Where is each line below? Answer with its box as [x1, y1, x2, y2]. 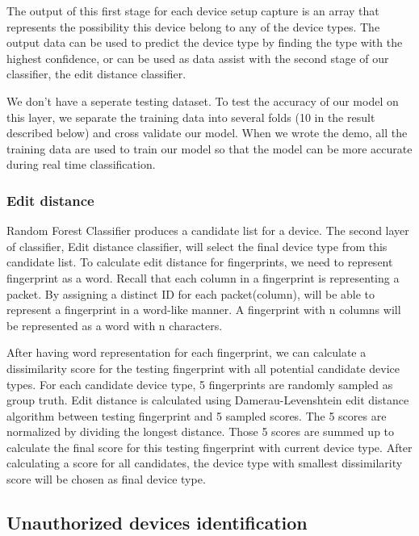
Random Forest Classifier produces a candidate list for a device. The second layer [6, 222, 409, 239]
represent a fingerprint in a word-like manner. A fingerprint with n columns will [6, 301, 401, 318]
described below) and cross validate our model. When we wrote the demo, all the [6, 124, 408, 141]
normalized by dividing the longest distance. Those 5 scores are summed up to [6, 423, 395, 440]
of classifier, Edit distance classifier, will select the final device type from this [6, 237, 388, 254]
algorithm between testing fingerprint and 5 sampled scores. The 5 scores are [6, 407, 387, 424]
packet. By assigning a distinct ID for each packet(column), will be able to [6, 285, 375, 302]
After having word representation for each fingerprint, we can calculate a [6, 344, 367, 361]
